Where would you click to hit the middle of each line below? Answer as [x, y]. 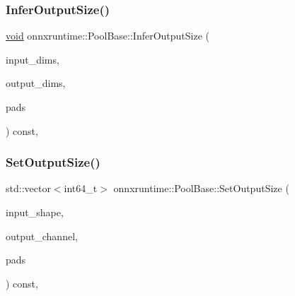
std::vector [28, 188]
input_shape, [35, 212]
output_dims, [36, 83]
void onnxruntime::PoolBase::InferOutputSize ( [108, 36]
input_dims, [33, 59]
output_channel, [42, 236]
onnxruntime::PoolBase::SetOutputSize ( [201, 188]
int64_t [81, 188]
